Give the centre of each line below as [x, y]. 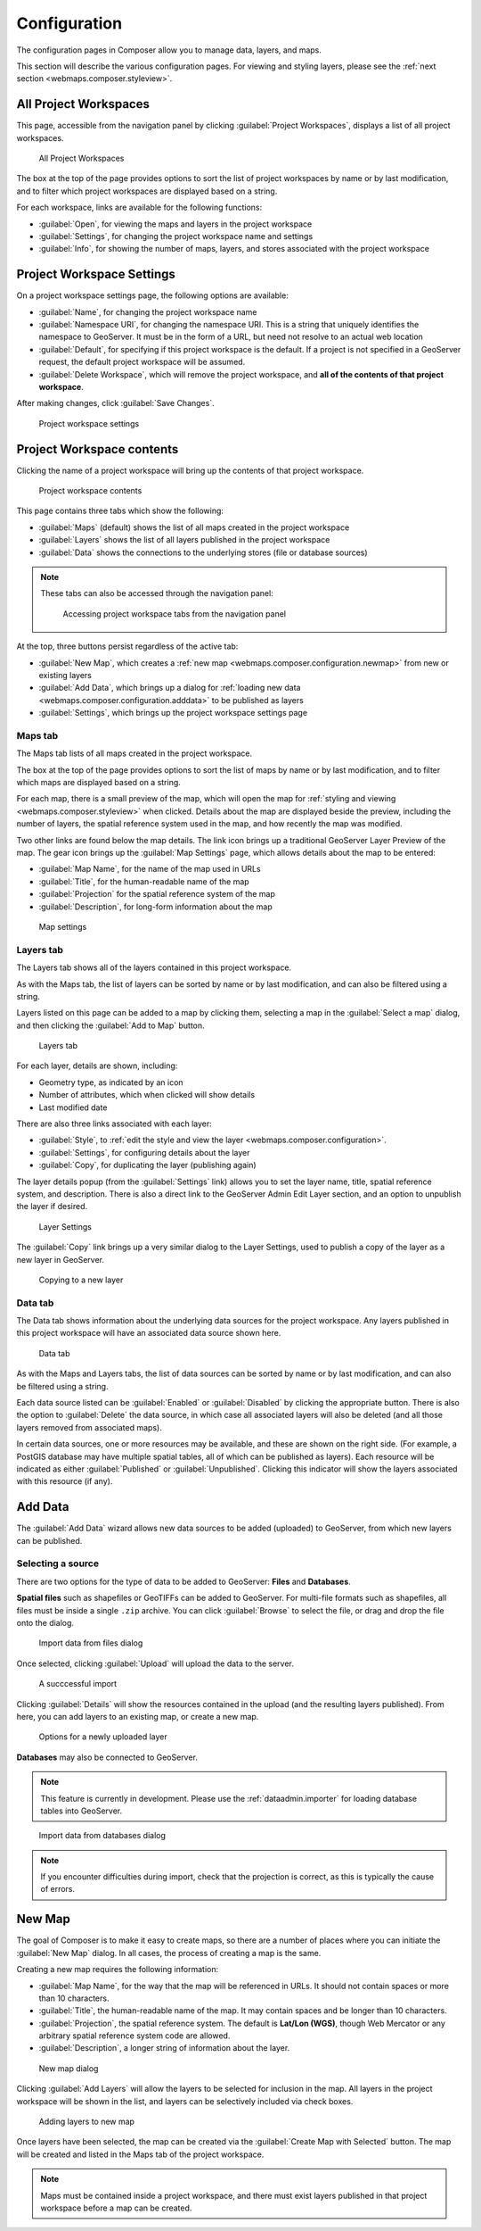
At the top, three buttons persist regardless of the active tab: [127, 646]
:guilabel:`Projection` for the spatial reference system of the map [157, 894]
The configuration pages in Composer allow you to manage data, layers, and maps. [169, 50]
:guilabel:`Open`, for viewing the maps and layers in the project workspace [175, 224]
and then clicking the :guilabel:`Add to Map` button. [110, 1025]
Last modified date [73, 1107]
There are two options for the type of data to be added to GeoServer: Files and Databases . [183, 1581]
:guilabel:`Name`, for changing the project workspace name [148, 311]
